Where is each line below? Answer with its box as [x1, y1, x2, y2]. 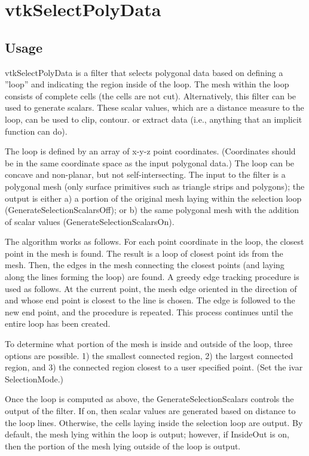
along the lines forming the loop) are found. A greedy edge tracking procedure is [5, 270, 299, 283]
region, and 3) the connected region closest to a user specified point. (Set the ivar [5, 361, 303, 373]
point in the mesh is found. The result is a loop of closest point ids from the [5, 247, 283, 259]
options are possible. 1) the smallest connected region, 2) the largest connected [5, 349, 293, 361]
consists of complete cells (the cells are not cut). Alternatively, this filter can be [5, 89, 296, 102]
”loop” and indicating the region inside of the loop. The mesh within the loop [5, 78, 289, 90]
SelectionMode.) [5, 372, 64, 385]
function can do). [5, 124, 68, 137]
